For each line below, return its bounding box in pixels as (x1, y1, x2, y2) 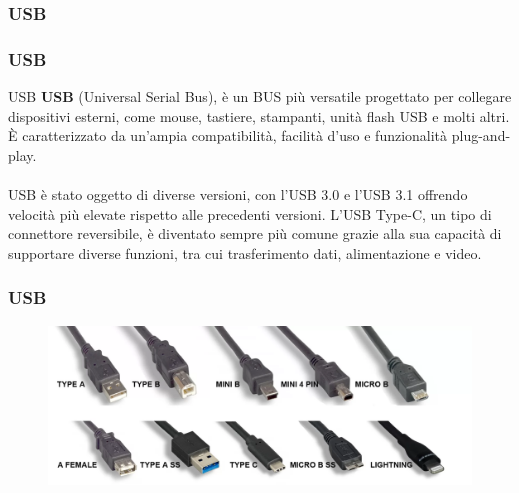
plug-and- (451, 125, 511, 146)
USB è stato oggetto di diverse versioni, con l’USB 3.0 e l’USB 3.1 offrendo (8, 184, 468, 205)
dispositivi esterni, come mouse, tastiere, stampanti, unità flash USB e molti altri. (8, 105, 510, 126)
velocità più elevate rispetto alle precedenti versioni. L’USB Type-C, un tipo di (8, 203, 492, 224)
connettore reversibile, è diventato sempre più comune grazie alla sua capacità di (8, 223, 502, 244)
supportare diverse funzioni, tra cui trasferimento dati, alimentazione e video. (8, 242, 482, 263)
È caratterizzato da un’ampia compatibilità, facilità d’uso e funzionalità (8, 125, 448, 146)
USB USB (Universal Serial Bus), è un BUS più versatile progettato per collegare (8, 86, 512, 107)
